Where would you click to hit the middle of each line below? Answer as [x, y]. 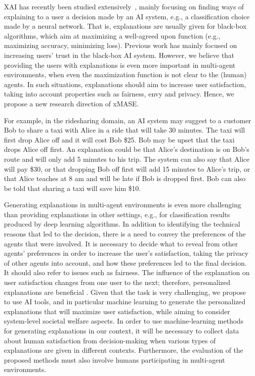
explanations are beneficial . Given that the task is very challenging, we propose [125, 292]
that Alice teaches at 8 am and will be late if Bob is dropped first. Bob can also [125, 178]
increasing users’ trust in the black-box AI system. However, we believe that [119, 55]
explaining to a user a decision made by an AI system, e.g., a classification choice [127, 16]
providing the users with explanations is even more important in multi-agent [120, 65]
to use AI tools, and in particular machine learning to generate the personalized [125, 302]
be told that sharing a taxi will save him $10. [72, 188]
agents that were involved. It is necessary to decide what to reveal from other [121, 243]
